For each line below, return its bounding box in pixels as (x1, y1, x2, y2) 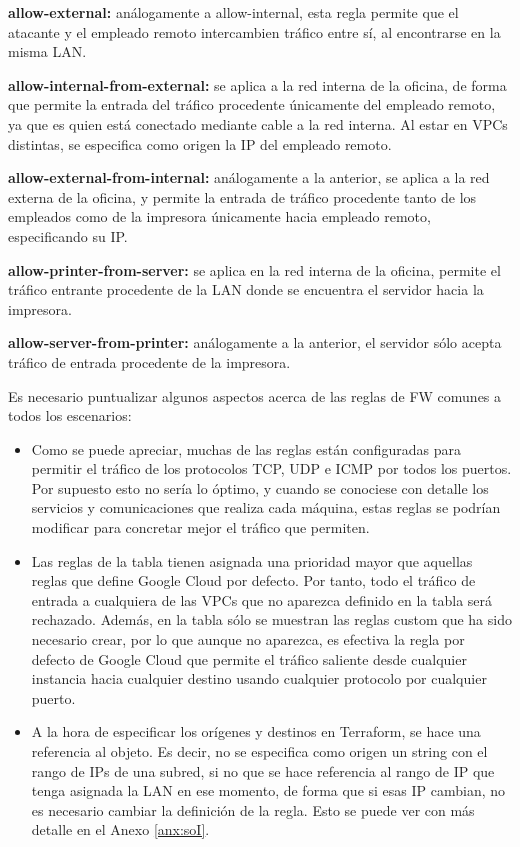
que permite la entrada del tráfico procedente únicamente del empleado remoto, (8, 94, 496, 115)
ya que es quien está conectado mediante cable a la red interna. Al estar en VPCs (8, 113, 508, 134)
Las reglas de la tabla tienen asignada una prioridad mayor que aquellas (31, 550, 473, 571)
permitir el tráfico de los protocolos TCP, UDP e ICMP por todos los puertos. (31, 458, 512, 479)
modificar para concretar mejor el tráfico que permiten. (31, 517, 370, 538)
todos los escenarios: (8, 405, 132, 426)
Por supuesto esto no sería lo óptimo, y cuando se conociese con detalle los (31, 477, 489, 498)
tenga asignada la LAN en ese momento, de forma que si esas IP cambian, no (31, 780, 506, 801)
